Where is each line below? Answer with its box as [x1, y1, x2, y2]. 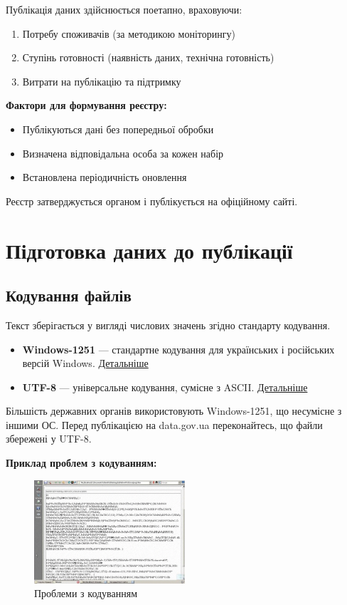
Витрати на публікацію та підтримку [22, 73, 181, 88]
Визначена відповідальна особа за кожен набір [22, 145, 224, 160]
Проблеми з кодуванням [34, 586, 138, 601]
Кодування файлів [6, 284, 132, 306]
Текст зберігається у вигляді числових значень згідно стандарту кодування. [6, 317, 331, 332]
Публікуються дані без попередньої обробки [22, 121, 214, 136]
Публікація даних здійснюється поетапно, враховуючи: [6, 2, 242, 16]
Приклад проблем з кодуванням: [6, 455, 157, 470]
